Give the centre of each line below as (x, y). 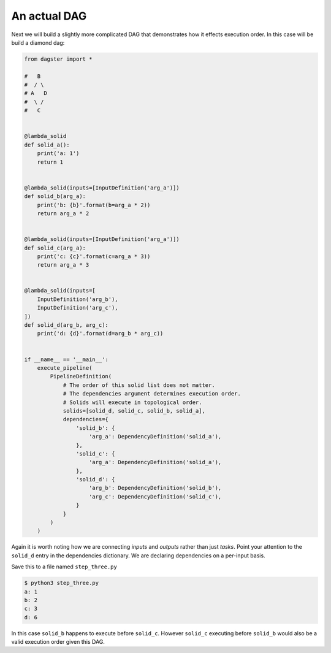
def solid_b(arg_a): (55, 197)
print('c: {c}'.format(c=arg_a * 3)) (94, 256)
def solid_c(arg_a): (55, 248)
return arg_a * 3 (63, 265)
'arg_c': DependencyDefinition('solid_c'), (155, 496)
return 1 (50, 162)
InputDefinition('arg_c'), (78, 308)
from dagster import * (58, 59)
